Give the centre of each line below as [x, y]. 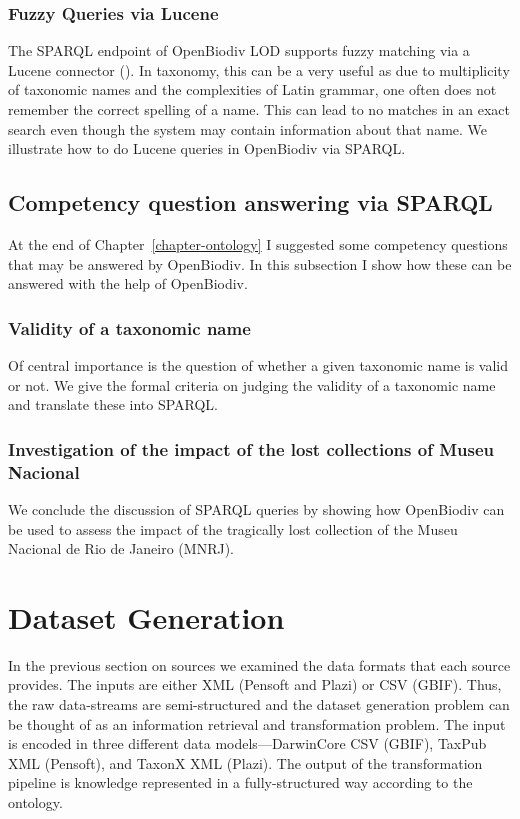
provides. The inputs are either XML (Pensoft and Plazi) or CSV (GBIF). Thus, [255, 684]
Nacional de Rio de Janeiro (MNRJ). [121, 548]
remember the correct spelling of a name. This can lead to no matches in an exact [259, 109]
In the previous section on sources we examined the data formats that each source [259, 664]
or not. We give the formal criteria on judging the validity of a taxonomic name [252, 384]
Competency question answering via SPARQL [250, 202]
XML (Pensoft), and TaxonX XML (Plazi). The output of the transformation [245, 762]
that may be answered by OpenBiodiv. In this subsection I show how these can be [260, 263]
